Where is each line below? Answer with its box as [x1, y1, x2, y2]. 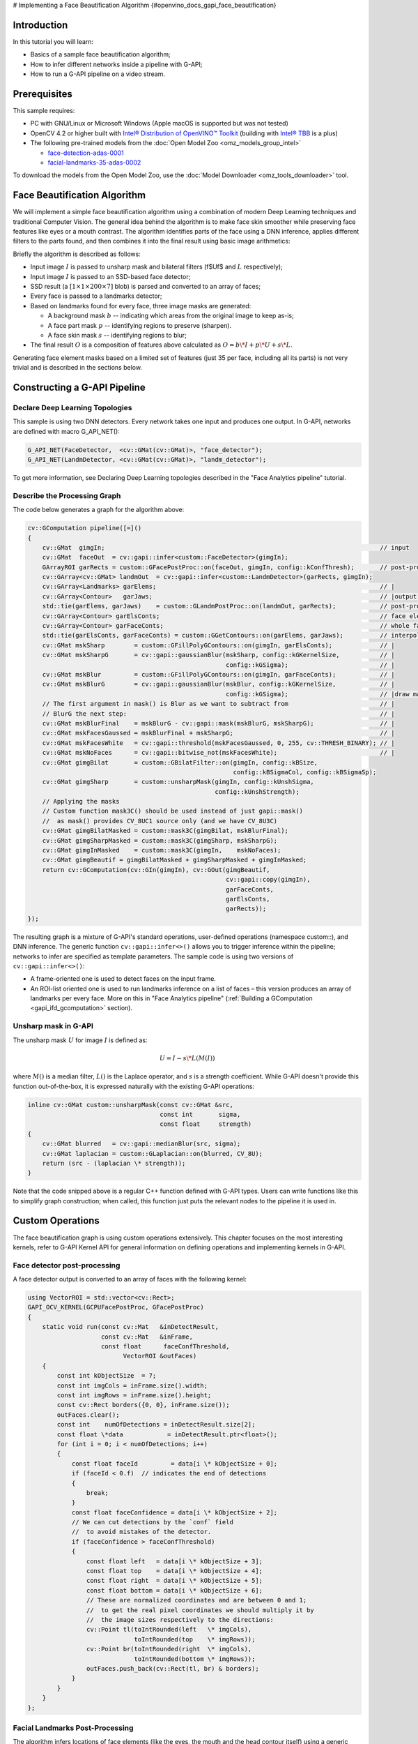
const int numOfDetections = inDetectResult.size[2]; [56, 1420, 256, 1429]
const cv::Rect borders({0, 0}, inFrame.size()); [56, 1401, 230, 1409]
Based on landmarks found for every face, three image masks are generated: [30, 301, 251, 310]
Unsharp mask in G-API [13, 1021, 94, 1031]
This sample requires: [13, 106, 75, 114]
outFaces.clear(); [56, 1411, 120, 1419]
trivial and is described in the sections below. [13, 363, 143, 372]
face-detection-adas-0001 [47, 149, 125, 157]
